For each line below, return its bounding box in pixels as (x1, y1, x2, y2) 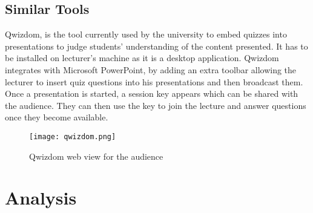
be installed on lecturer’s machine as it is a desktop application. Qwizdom (5, 51, 279, 64)
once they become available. (5, 111, 108, 123)
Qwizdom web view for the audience (29, 149, 163, 162)
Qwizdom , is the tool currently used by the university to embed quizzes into (5, 28, 287, 41)
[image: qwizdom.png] (29, 132, 116, 141)
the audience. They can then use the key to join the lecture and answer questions (5, 99, 306, 111)
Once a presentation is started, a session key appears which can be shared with (5, 87, 298, 100)
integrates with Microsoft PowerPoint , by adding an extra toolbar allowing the (5, 63, 297, 76)
